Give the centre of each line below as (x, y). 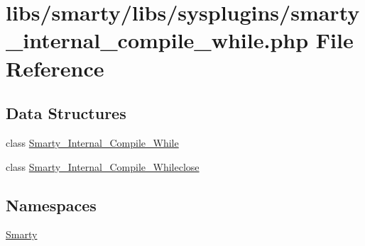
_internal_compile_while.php (157, 40)
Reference (55, 68)
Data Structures (66, 113)
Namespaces (51, 205)
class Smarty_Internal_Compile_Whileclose (103, 166)
